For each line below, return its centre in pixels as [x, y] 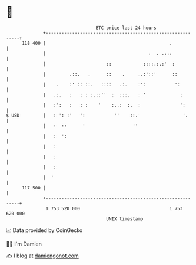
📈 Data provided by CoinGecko [44, 230]
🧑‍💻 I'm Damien [24, 244]
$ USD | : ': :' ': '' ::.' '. [97, 115]
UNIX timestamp [125, 219]
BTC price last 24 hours [126, 28]
